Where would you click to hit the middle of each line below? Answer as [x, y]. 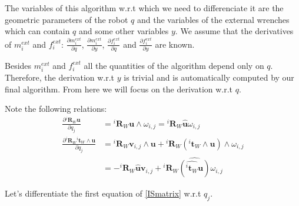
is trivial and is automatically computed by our [209, 77]
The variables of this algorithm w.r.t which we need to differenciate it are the [144, 8]
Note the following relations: [56, 109]
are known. [175, 44]
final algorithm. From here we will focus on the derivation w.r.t [119, 89]
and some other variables [124, 31]
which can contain [37, 31]
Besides [18, 65]
